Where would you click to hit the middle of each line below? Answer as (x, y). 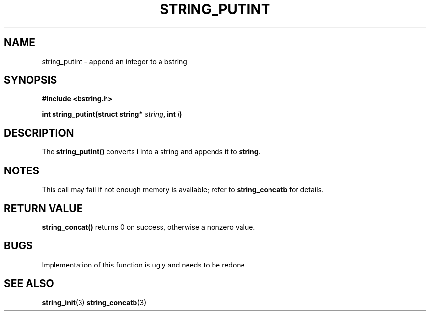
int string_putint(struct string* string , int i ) (112, 114)
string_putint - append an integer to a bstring (114, 61)
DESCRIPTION (39, 133)
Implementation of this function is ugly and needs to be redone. (144, 265)
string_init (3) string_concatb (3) (94, 302)
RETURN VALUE (43, 208)
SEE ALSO (29, 284)
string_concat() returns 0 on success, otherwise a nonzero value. (148, 227)
